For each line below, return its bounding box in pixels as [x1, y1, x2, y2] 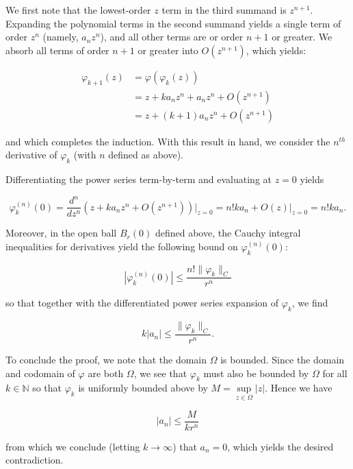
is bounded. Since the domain [220, 352, 345, 367]
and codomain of [5, 365, 75, 380]
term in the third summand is [161, 3, 287, 16]
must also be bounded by [203, 365, 309, 380]
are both [88, 365, 124, 380]
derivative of [5, 147, 57, 162]
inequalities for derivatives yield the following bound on [5, 239, 238, 253]
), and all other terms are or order [100, 29, 244, 44]
